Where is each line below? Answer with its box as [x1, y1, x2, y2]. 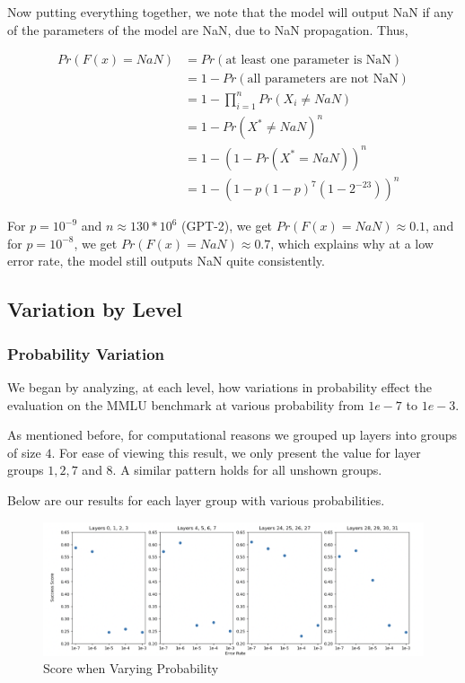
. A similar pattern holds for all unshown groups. [112, 460, 382, 479]
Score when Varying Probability [43, 659, 219, 678]
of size [7, 442, 41, 461]
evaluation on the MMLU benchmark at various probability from [7, 395, 364, 414]
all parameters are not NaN [247, 73, 399, 86]
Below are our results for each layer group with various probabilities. [7, 490, 385, 509]
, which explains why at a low [270, 233, 434, 252]
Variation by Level [7, 295, 182, 323]
